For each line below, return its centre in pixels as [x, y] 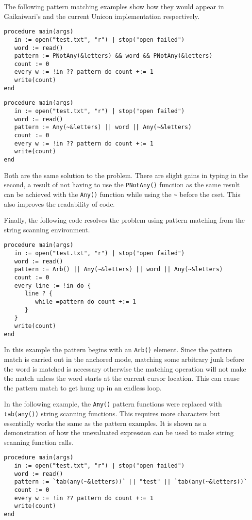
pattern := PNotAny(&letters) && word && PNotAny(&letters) [113, 56]
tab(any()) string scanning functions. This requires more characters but [112, 413]
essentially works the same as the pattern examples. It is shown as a [105, 423]
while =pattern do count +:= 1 [86, 301]
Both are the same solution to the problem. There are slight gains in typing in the [126, 175]
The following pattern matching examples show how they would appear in [114, 6]
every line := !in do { [52, 285]
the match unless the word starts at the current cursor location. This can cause [122, 378]
